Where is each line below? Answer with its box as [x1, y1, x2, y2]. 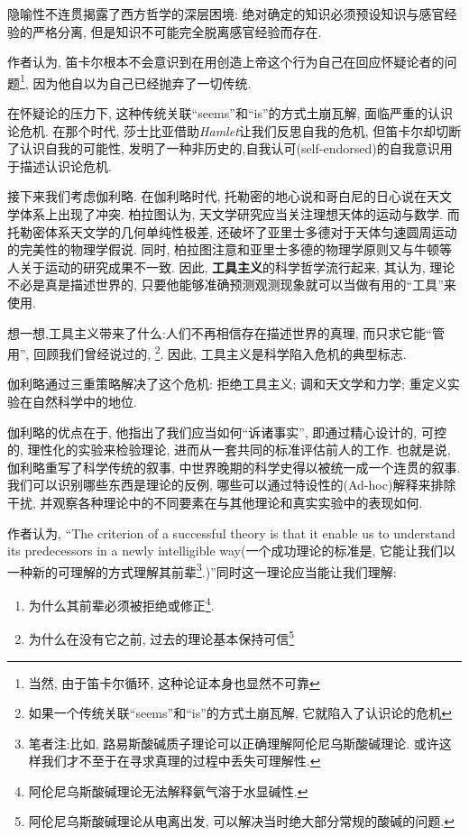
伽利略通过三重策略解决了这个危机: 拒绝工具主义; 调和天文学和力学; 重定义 [7, 374, 447, 393]
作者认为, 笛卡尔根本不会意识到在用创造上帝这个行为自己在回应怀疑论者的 [7, 52, 445, 71]
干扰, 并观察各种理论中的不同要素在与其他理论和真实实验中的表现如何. [7, 492, 423, 511]
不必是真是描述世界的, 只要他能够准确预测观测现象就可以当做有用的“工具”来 [7, 275, 456, 294]
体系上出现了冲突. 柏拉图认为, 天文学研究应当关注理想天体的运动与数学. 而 [19, 205, 460, 223]
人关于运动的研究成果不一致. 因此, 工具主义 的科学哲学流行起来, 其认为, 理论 [7, 257, 455, 276]
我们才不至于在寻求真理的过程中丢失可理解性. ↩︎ [41, 751, 321, 770]
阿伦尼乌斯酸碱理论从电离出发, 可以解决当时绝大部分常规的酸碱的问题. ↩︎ [28, 812, 455, 831]
